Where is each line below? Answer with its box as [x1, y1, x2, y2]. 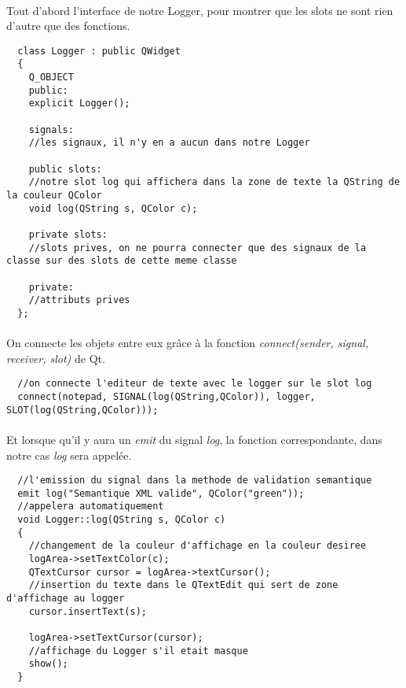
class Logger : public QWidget [17, 45, 181, 57]
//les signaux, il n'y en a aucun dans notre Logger [28, 137, 310, 149]
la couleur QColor [6, 190, 102, 201]
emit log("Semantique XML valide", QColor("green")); [17, 487, 305, 499]
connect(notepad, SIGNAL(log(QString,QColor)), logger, [17, 391, 316, 402]
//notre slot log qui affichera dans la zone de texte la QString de [28, 176, 401, 188]
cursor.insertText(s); [28, 605, 147, 617]
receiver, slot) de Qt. [6, 350, 105, 366]
